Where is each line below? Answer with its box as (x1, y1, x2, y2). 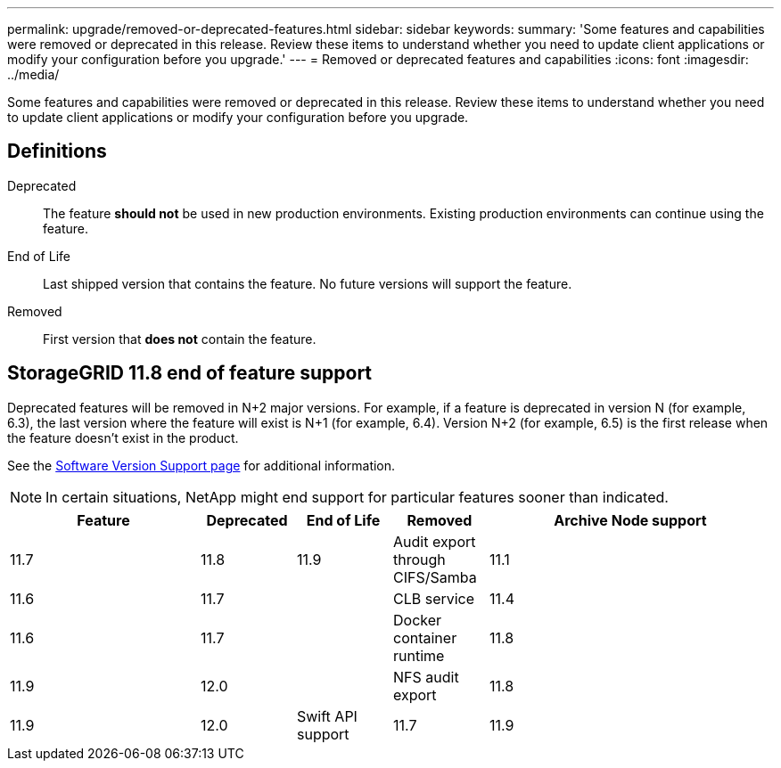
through (393, 550, 446, 568)
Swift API (297, 707, 358, 725)
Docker (393, 610, 442, 629)
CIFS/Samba (393, 568, 477, 586)
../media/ (7, 67, 60, 82)
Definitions (7, 140, 107, 163)
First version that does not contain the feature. (43, 331, 317, 347)
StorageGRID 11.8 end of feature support (7, 362, 373, 385)
